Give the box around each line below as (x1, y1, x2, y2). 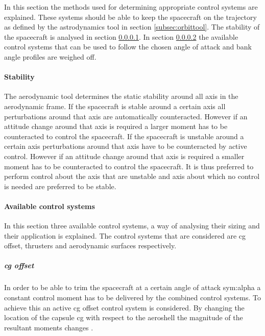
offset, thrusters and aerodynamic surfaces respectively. (4, 240, 177, 251)
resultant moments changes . (4, 322, 93, 332)
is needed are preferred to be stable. (4, 180, 116, 191)
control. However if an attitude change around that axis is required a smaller (4, 150, 245, 161)
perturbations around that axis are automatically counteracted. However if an (4, 111, 248, 121)
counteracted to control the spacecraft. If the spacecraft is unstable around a (4, 131, 244, 141)
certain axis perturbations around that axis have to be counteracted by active (4, 141, 247, 151)
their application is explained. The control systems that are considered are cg (4, 230, 246, 241)
